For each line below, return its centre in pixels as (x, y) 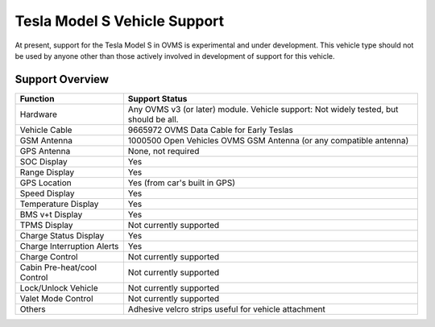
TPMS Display (46, 225)
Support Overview (62, 79)
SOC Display (43, 161)
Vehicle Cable (46, 130)
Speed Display (48, 193)
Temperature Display (59, 204)
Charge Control (49, 256)
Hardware (39, 114)
